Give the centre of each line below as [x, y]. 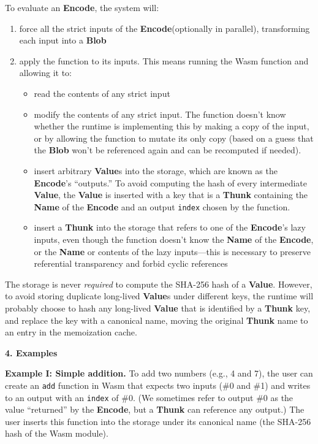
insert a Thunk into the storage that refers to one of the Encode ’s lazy [170, 227]
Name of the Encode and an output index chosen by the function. [162, 206]
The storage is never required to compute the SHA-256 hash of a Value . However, [159, 284]
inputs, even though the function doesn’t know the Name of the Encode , [174, 239]
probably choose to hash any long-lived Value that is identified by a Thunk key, [158, 308]
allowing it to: [45, 73]
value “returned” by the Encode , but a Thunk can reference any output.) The [155, 409]
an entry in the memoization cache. [71, 332]
